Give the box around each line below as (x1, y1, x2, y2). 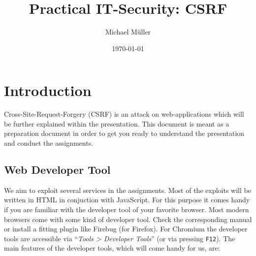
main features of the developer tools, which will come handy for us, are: (4, 243, 220, 253)
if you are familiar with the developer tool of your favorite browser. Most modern (4, 204, 249, 215)
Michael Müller (105, 27, 151, 37)
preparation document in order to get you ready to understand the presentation (4, 128, 245, 138)
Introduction (4, 80, 92, 100)
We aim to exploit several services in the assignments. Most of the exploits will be (4, 185, 251, 195)
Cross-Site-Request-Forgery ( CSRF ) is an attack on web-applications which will (4, 109, 244, 119)
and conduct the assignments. (4, 138, 94, 148)
